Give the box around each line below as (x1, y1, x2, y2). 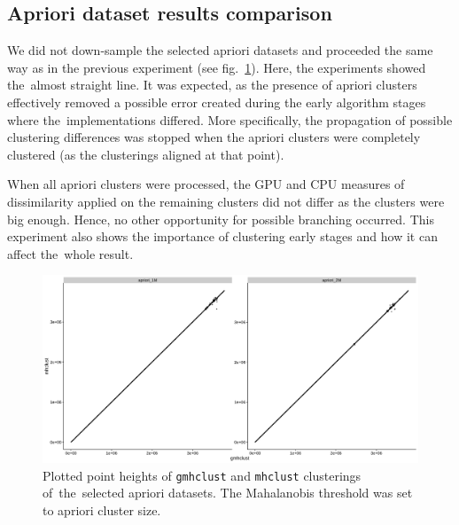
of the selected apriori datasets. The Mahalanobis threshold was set (43, 483, 413, 502)
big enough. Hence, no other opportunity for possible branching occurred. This (7, 209, 434, 228)
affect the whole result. (7, 244, 134, 262)
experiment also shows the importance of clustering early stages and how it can (7, 227, 438, 246)
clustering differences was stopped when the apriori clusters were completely (7, 128, 421, 146)
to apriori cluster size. (43, 500, 161, 519)
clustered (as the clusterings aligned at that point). (7, 145, 284, 163)
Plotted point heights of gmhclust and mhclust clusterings (43, 466, 362, 484)
